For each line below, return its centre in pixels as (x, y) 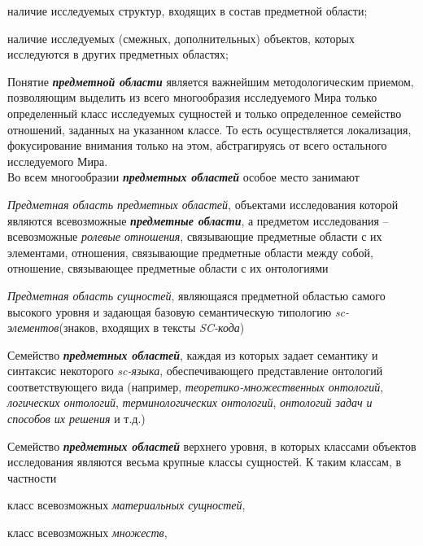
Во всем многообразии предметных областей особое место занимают (183, 177)
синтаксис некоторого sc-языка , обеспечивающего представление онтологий (195, 371)
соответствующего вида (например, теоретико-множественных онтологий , (196, 386)
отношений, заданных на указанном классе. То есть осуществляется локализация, (209, 129)
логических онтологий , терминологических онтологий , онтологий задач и (190, 402)
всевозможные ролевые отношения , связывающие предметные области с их (195, 236)
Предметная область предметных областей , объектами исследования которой (203, 204)
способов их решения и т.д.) (76, 419)
